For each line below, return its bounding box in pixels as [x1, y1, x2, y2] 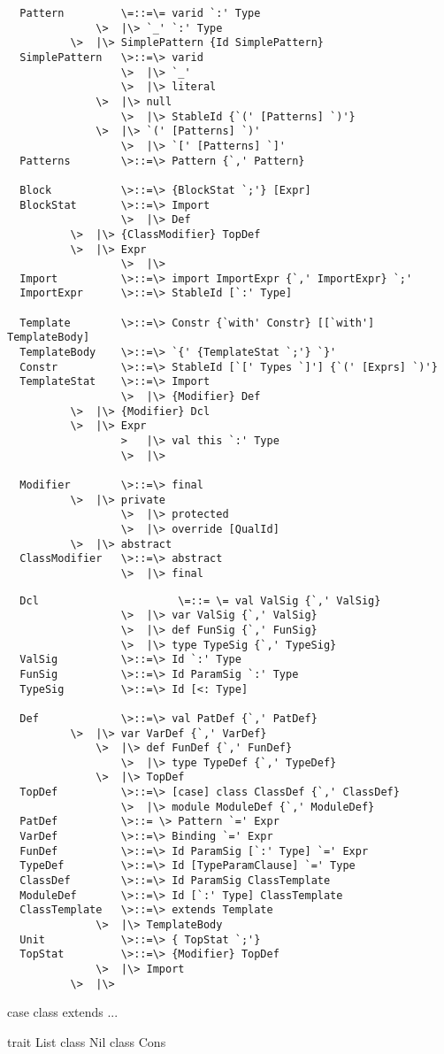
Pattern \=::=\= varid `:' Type [19, 7, 261, 19]
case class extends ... [7, 1003, 119, 1021]
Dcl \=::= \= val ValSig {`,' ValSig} [19, 594, 381, 607]
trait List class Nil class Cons [7, 1032, 166, 1050]
